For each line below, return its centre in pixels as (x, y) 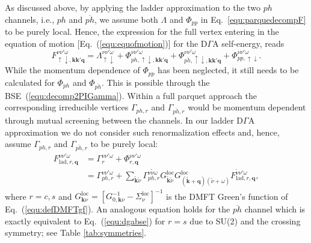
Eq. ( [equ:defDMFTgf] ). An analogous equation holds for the (118, 209)
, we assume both (126, 19)
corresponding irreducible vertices (67, 107)
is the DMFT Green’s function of (227, 196)
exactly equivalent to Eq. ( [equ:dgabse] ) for (85, 220)
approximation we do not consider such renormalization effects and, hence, (142, 132)
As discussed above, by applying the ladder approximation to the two (133, 7)
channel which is (275, 209)
